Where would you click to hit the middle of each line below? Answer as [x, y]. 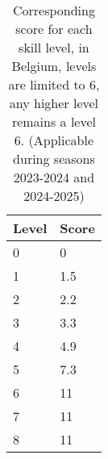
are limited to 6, [54, 84]
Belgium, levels [54, 66]
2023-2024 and [54, 177]
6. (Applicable [54, 140]
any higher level [54, 103]
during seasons [54, 159]
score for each [54, 29]
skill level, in [54, 47]
